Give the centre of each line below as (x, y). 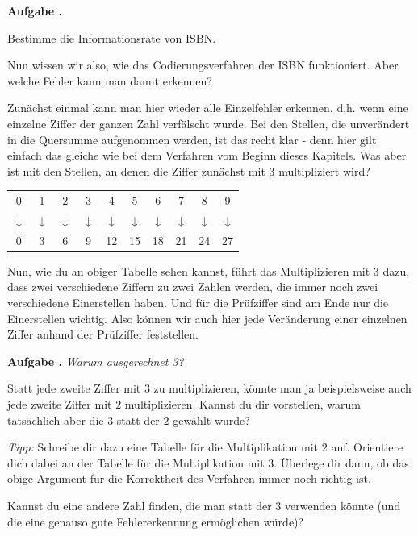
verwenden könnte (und (343, 505)
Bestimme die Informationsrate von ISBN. (112, 37)
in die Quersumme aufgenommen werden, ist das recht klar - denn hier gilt (192, 139)
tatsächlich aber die (56, 420)
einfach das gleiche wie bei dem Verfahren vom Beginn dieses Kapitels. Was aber (207, 155)
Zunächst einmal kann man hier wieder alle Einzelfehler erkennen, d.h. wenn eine (208, 108)
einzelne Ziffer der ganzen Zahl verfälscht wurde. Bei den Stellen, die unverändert (209, 123)
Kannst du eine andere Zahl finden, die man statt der (140, 505)
